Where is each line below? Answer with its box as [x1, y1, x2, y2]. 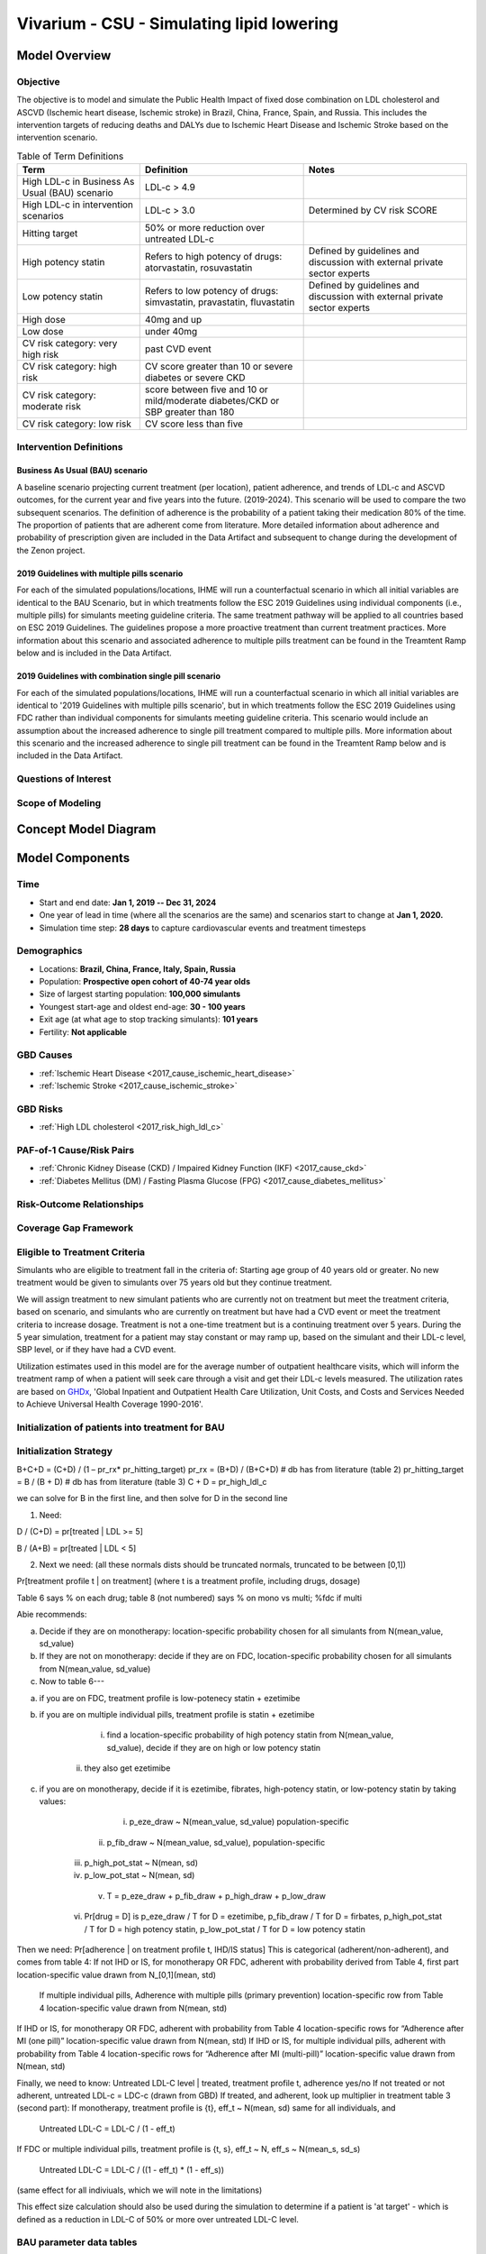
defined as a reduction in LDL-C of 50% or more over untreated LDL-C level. [16, 2213, 299, 2224]
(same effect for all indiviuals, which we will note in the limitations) [16, 2185, 263, 2195]
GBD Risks [16, 1103, 63, 1115]
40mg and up [144, 314, 202, 326]
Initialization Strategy [16, 1445, 112, 1458]
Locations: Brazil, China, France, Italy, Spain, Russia [39, 963, 236, 974]
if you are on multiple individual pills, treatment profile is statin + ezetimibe [39, 1709, 315, 1719]
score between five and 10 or [144, 383, 269, 396]
